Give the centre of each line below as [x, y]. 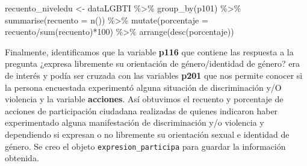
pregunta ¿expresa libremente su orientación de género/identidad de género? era [153, 63]
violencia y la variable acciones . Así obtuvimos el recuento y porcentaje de [144, 99]
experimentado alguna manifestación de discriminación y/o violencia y [135, 122]
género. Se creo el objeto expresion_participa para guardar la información [145, 146]
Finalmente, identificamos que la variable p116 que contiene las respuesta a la [149, 51]
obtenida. [22, 158]
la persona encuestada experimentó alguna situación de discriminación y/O [143, 87]
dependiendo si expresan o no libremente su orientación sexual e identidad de [147, 134]
